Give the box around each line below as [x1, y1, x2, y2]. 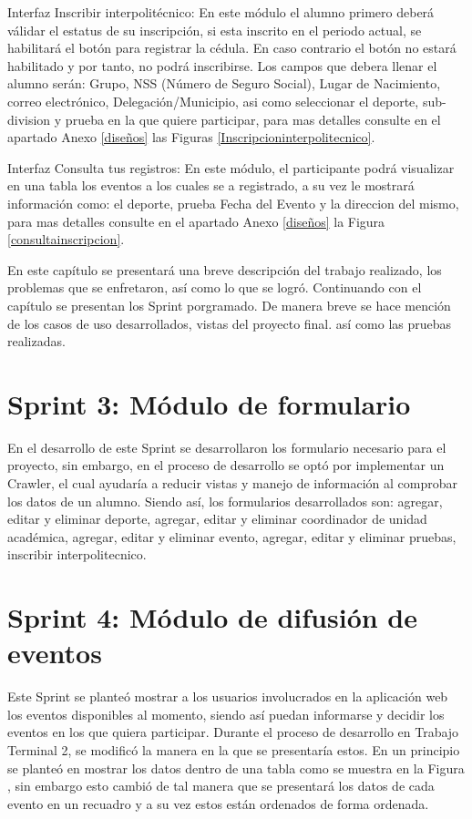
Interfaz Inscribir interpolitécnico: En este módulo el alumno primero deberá [7, 3, 435, 21]
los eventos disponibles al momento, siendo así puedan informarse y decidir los [7, 704, 445, 723]
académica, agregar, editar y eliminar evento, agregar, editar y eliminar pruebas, [7, 527, 457, 546]
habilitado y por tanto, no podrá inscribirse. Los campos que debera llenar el [7, 56, 437, 75]
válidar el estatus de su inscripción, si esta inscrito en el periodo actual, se [7, 20, 422, 39]
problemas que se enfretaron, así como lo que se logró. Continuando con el [7, 278, 422, 297]
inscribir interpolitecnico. [7, 545, 147, 564]
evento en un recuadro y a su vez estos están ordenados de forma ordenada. [7, 793, 429, 813]
